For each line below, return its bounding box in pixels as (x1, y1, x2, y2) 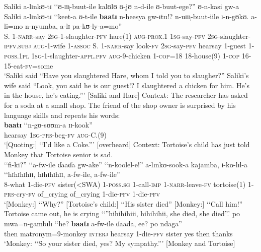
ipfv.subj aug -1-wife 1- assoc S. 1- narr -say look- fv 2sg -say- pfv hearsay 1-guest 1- (4, 40, 254, 51)
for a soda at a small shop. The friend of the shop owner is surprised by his (4, 99, 236, 110)
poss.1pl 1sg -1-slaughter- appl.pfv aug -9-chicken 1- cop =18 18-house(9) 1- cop (4, 50, 240, 60)
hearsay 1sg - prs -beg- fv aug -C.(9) (4, 129, 107, 140)
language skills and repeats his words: (4, 109, 120, 120)
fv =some (25, 60, 53, 71)
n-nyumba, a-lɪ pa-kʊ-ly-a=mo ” (25, 21, 122, 31)
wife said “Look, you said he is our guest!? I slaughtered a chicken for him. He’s (4, 80, 250, 90)
